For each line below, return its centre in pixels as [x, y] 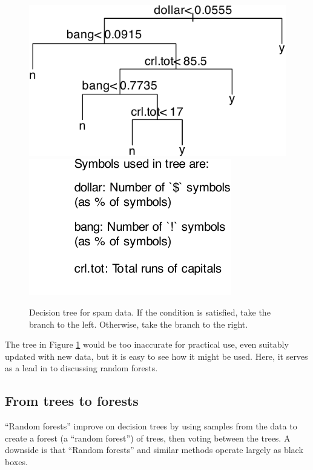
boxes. [16, 461]
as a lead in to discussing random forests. [81, 368]
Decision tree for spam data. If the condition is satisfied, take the [150, 312]
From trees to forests [72, 401]
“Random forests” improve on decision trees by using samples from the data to [151, 426]
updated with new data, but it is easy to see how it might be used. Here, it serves [156, 356]
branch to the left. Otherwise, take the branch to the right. [139, 324]
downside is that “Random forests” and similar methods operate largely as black [154, 450]
